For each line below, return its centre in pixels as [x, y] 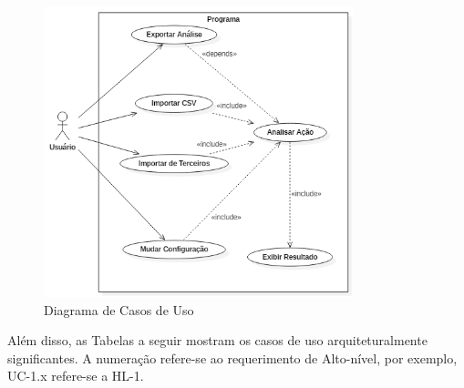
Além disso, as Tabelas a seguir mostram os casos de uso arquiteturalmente [217, 340]
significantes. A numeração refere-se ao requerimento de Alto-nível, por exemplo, [232, 357]
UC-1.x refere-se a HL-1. [76, 376]
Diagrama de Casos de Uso [119, 309]
